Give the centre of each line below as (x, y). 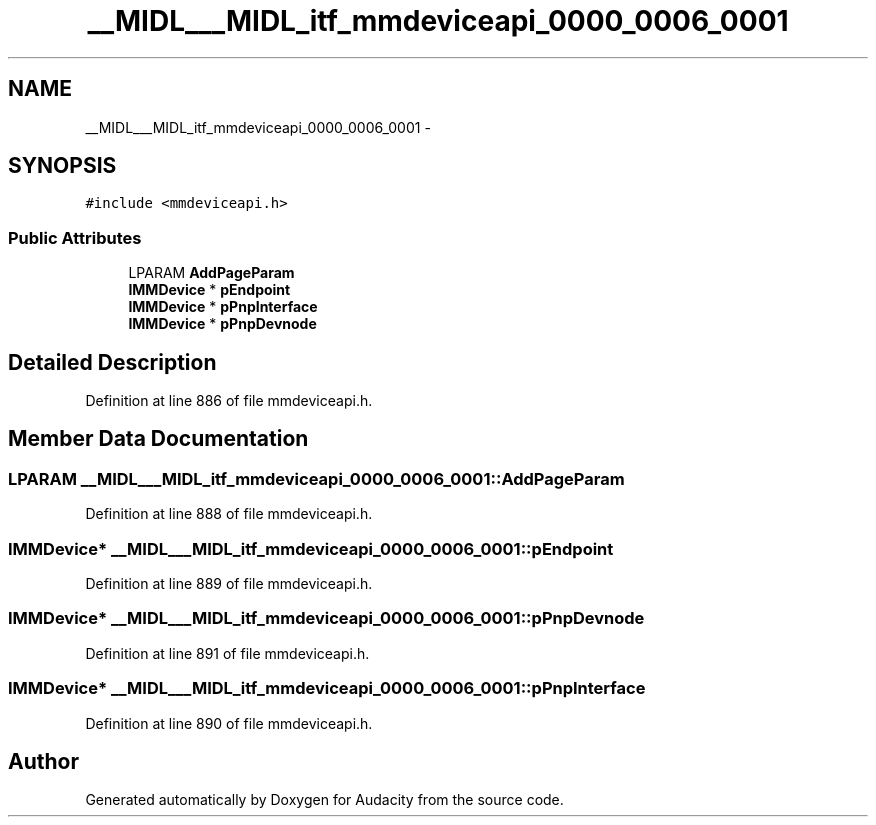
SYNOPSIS (62, 166)
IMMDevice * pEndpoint (209, 290)
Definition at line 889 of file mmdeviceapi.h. (229, 583)
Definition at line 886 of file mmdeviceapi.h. (229, 401)
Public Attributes (75, 237)
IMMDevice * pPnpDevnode (222, 324)
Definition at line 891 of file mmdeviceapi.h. (227, 653)
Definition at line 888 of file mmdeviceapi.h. (229, 514)
